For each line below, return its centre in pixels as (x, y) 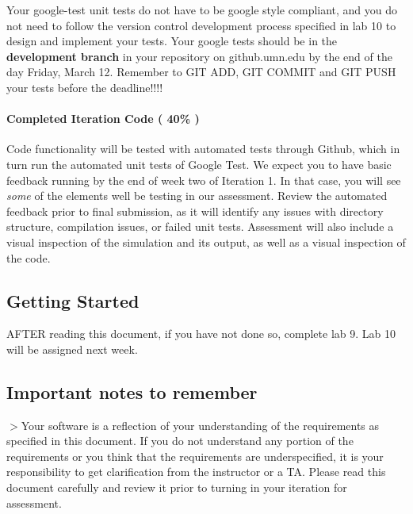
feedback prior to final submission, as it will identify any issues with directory (195, 211)
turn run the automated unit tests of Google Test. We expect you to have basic (199, 164)
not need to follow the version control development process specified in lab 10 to (201, 25)
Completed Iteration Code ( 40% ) (103, 119)
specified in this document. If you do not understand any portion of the (180, 441)
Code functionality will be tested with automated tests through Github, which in (203, 149)
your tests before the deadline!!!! (85, 87)
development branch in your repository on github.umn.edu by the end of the (199, 56)
